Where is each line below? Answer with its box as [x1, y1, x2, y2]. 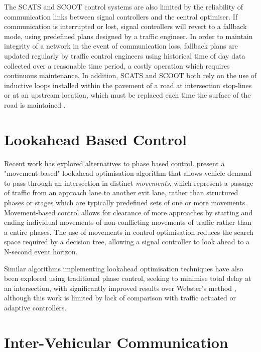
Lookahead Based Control [4, 129, 187, 149]
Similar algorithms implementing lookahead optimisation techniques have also [4, 263, 243, 273]
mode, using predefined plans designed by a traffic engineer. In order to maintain [4, 31, 253, 41]
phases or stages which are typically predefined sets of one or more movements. [4, 197, 247, 208]
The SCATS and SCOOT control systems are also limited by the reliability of [4, 2, 243, 12]
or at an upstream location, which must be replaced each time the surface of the [4, 90, 251, 100]
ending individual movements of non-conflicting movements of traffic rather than [4, 217, 252, 227]
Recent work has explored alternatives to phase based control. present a [4, 158, 225, 168]
